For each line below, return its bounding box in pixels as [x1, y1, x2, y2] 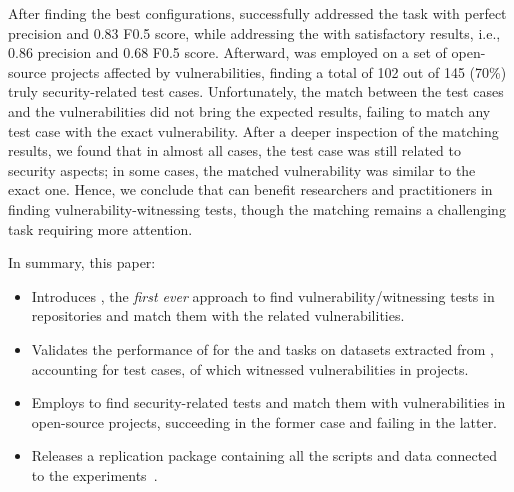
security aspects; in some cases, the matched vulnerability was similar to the [8, 159, 476, 180]
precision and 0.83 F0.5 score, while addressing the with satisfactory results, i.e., [8, 22, 501, 43]
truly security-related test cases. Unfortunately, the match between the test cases [8, 81, 504, 102]
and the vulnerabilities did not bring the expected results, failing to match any [8, 100, 491, 121]
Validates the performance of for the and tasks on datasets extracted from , [31, 338, 494, 359]
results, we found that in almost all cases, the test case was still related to [8, 140, 461, 161]
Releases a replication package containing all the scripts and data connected [31, 445, 498, 466]
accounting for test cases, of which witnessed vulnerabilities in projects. [31, 358, 469, 379]
